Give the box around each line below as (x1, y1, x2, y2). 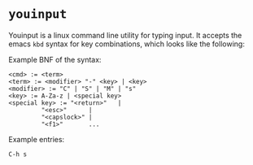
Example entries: (8, 134, 65, 144)
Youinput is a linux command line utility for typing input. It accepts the (8, 30, 242, 40)
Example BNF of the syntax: (8, 54, 102, 64)
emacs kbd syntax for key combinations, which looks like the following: (8, 39, 246, 49)
